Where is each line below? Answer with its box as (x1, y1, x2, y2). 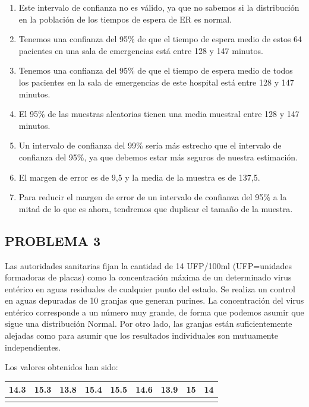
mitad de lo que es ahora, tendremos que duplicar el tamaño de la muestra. (18, 202, 293, 214)
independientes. (5, 340, 61, 353)
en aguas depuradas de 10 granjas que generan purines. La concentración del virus (5, 294, 304, 307)
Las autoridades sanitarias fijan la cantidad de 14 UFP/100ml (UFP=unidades (5, 259, 292, 272)
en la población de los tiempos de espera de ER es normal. (18, 12, 232, 25)
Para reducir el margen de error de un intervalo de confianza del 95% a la (18, 191, 287, 203)
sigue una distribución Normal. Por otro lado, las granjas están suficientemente (5, 317, 292, 330)
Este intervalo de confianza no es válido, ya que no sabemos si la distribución (18, 1, 299, 13)
